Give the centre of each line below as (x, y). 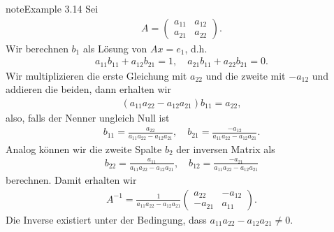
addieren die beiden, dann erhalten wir (88, 89)
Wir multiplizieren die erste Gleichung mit (96, 75)
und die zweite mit (246, 75)
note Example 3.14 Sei (52, 8)
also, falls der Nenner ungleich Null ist (88, 117)
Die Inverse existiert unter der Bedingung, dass (106, 219)
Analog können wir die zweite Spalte (84, 148)
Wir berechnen (37, 48)
